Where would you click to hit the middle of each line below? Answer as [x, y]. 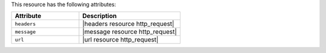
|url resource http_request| [120, 40]
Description [100, 16]
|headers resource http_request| [128, 24]
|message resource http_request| [130, 32]
